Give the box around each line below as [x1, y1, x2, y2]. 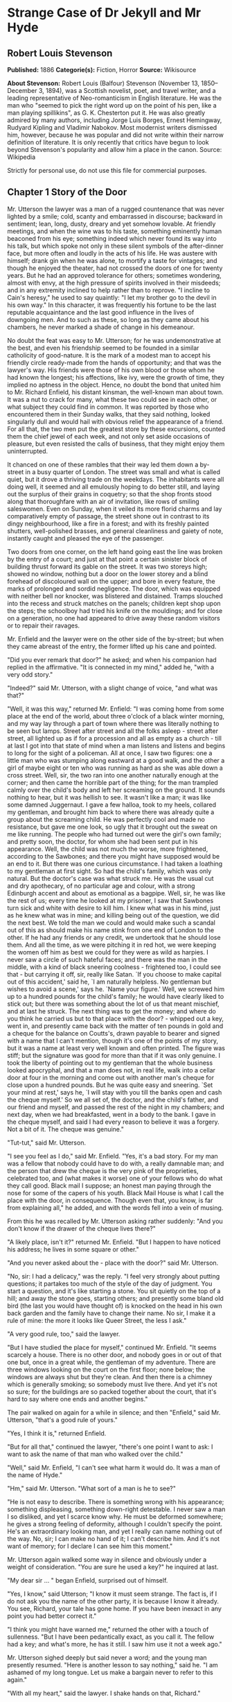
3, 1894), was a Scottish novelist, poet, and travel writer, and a [38, 87, 216, 94]
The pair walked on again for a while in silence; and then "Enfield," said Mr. [7, 1408, 221, 1417]
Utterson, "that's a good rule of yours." [7, 1415, 118, 1424]
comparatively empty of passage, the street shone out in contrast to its [7, 512, 210, 520]
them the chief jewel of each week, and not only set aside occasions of [7, 432, 211, 440]
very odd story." [7, 670, 53, 678]
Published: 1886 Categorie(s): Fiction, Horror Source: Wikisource [7, 66, 197, 74]
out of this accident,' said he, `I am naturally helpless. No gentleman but [7, 977, 212, 986]
